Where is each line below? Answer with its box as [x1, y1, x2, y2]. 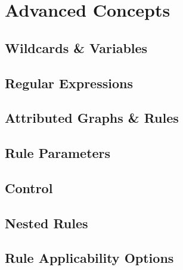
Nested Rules [5, 213, 88, 232]
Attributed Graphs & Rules [5, 108, 179, 127]
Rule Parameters [5, 144, 111, 162]
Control [5, 178, 53, 197]
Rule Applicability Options [5, 249, 174, 267]
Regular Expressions [5, 73, 133, 92]
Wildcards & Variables [5, 38, 148, 57]
